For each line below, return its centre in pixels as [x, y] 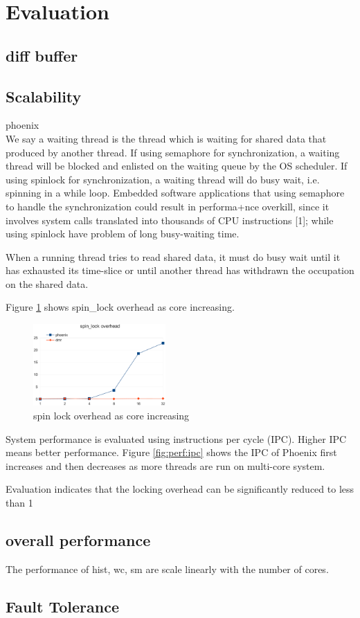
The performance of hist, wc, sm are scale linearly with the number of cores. [167, 569]
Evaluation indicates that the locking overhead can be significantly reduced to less [180, 489]
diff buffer [42, 55]
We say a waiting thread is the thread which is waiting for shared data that [166, 138]
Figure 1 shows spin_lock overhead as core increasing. [120, 307]
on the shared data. [47, 283]
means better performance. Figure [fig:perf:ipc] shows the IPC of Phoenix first [171, 452]
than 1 [19, 502]
